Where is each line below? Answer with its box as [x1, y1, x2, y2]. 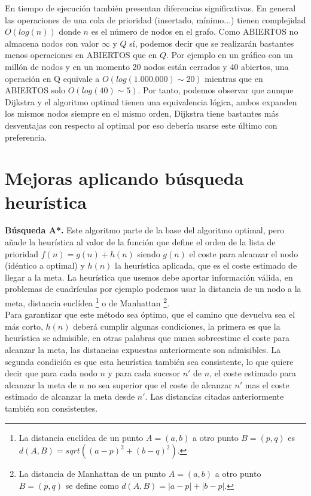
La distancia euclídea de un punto [19, 431, 144, 443]
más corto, [5, 319, 43, 332]
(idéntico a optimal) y [5, 259, 85, 272]
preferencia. [5, 130, 47, 143]
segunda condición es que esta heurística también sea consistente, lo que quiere [5, 355, 294, 367]
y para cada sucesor [108, 367, 180, 379]
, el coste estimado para [209, 367, 296, 379]
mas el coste [245, 378, 289, 391]
